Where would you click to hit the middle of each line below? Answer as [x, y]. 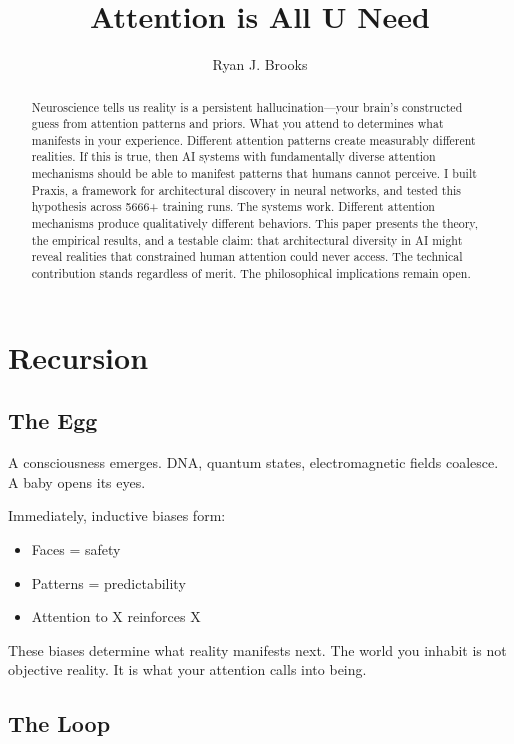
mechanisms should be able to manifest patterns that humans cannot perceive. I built [254, 173]
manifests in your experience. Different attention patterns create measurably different [253, 139]
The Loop [59, 723]
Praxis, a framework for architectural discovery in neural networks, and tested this [246, 189]
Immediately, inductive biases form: [117, 515]
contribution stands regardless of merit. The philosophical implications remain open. [251, 273]
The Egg [53, 420]
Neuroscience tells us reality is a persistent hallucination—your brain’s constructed [247, 106]
